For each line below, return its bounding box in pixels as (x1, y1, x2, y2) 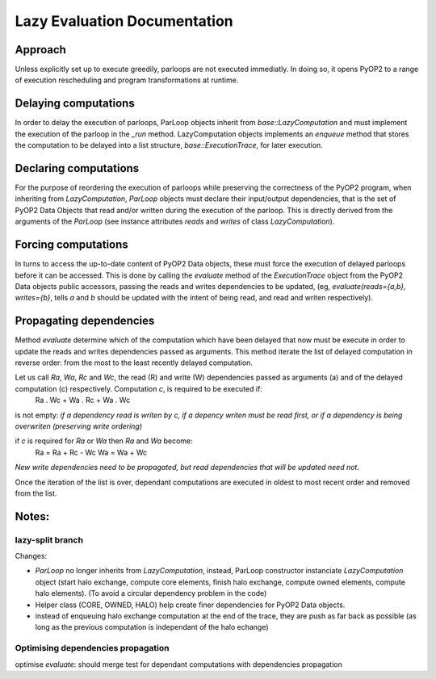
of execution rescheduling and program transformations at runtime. (15, 75, 239, 85)
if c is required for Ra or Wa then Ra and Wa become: (15, 436, 193, 446)
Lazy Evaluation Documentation (15, 12, 233, 30)
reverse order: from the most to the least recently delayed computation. (15, 358, 254, 367)
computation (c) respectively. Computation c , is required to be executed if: (15, 384, 262, 393)
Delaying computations (15, 97, 135, 111)
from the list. (15, 488, 57, 498)
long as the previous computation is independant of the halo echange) (35, 622, 270, 632)
